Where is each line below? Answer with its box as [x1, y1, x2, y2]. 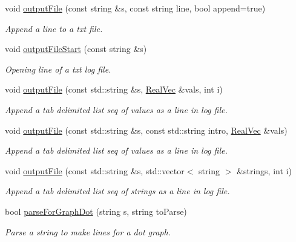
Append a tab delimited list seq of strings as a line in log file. [5, 185, 230, 197]
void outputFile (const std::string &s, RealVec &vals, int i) [5, 83, 223, 96]
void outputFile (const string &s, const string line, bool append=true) [5, 2, 266, 14]
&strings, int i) [237, 164, 292, 177]
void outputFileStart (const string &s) [5, 42, 147, 55]
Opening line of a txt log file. [5, 62, 111, 75]
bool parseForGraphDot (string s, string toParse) [5, 204, 187, 217]
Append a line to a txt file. [5, 22, 103, 34]
